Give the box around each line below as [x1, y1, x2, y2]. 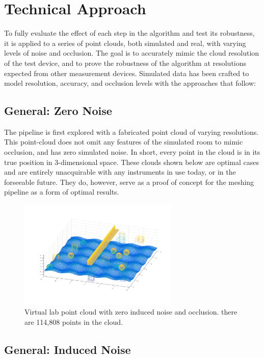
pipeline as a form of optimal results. [4, 186, 119, 197]
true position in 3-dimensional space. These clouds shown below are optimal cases [4, 156, 259, 167]
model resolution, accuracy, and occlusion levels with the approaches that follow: [4, 78, 256, 88]
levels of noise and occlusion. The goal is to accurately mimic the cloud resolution [4, 47, 259, 58]
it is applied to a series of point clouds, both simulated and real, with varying [4, 37, 246, 48]
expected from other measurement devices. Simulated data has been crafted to [4, 67, 249, 78]
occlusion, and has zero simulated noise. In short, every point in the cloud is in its [4, 147, 260, 157]
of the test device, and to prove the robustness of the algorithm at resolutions [4, 57, 247, 68]
